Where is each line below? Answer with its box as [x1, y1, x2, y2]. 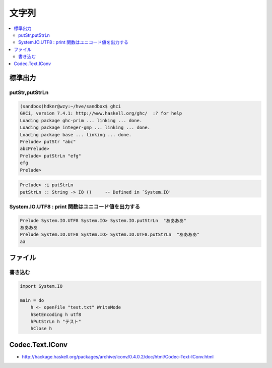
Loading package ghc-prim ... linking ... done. [20, 118, 143, 123]
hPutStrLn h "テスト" [30, 319, 82, 324]
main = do [20, 297, 44, 303]
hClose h [30, 326, 52, 332]
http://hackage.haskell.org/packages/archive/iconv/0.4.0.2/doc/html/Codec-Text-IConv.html [22, 353, 214, 359]
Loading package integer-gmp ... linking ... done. [20, 125, 151, 131]
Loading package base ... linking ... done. [20, 132, 132, 137]
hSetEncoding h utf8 [30, 311, 82, 318]
